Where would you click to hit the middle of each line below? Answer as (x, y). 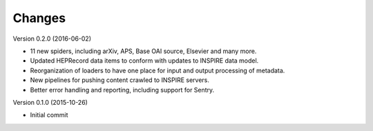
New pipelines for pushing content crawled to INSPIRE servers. (120, 80)
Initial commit (49, 115)
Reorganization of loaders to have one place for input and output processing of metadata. (157, 70)
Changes (39, 18)
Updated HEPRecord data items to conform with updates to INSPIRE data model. (144, 61)
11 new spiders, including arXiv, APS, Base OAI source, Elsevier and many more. (143, 51)
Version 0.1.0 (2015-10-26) (50, 102)
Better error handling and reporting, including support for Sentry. (122, 90)
